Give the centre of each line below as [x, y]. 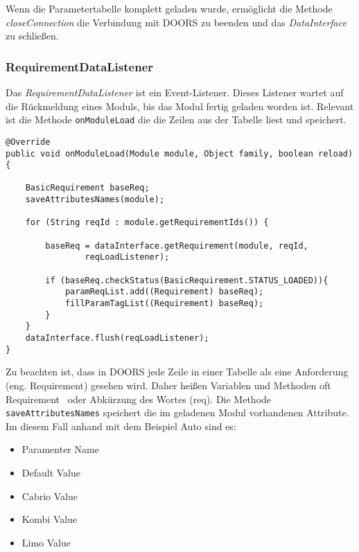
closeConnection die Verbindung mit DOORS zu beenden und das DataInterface [176, 22]
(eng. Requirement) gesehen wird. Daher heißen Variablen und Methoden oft [168, 385]
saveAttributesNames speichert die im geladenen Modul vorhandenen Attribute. [177, 412]
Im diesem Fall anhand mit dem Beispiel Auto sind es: [121, 426]
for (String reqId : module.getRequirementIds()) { [147, 223]
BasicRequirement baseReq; [87, 188]
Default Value [51, 472]
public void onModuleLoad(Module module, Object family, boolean [159, 153]
